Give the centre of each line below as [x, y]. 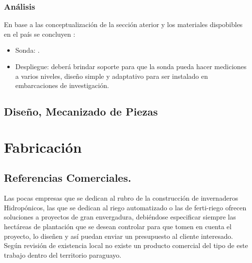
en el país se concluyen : [40, 34]
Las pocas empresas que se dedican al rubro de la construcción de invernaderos [121, 198]
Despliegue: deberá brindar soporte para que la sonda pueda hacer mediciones [131, 66]
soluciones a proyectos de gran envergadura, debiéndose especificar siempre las [120, 217]
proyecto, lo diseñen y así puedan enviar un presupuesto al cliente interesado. [118, 236]
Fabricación [43, 147]
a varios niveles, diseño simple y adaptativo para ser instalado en [112, 76]
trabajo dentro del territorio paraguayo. [63, 255]
